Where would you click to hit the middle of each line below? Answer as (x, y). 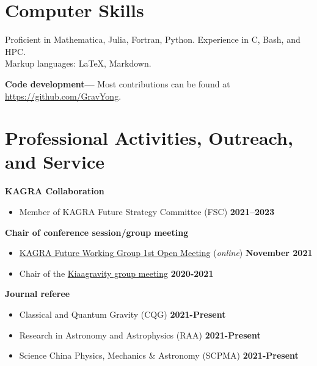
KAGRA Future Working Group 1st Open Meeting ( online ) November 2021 (166, 253)
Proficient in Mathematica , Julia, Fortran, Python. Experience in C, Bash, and (153, 39)
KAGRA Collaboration (55, 191)
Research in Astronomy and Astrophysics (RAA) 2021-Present (140, 335)
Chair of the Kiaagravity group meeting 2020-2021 (116, 273)
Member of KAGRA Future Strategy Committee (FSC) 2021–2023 (147, 211)
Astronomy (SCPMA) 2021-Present (228, 355)
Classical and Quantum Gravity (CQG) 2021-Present (122, 314)
